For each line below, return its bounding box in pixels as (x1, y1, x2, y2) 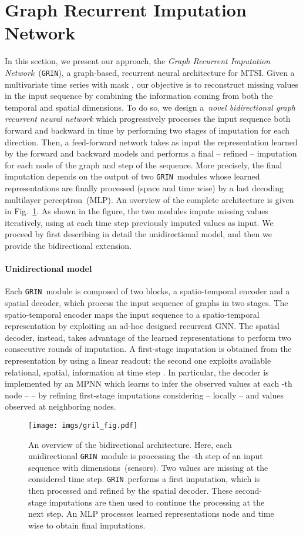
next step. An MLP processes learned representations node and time (28, 507, 274, 520)
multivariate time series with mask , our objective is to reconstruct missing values (5, 78, 299, 90)
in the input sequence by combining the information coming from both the (5, 89, 273, 102)
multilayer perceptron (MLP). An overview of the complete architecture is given (5, 193, 294, 205)
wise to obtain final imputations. (28, 519, 146, 531)
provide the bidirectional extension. (5, 239, 132, 251)
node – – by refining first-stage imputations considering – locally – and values (5, 388, 284, 401)
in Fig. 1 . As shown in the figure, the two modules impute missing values (5, 205, 269, 217)
